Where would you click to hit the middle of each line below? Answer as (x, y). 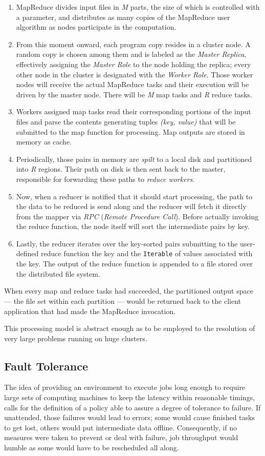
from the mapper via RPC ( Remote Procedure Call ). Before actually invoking (137, 216)
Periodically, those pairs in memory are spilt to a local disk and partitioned (134, 159)
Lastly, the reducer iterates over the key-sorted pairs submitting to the (127, 243)
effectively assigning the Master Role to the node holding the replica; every (134, 64)
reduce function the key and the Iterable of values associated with (147, 253)
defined (27, 253)
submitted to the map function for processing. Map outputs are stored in (130, 131)
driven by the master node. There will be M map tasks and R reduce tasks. (134, 94)
